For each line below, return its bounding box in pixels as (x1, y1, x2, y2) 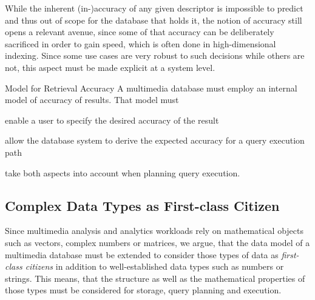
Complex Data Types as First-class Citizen (5, 196, 280, 215)
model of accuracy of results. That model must (5, 93, 179, 106)
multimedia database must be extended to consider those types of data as (5, 248, 279, 261)
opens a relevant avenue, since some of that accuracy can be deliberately (5, 25, 274, 38)
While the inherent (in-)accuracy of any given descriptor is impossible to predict (5, 2, 303, 14)
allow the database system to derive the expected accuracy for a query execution (5, 134, 305, 147)
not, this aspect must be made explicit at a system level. (5, 61, 215, 73)
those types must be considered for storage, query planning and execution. (5, 284, 282, 296)
